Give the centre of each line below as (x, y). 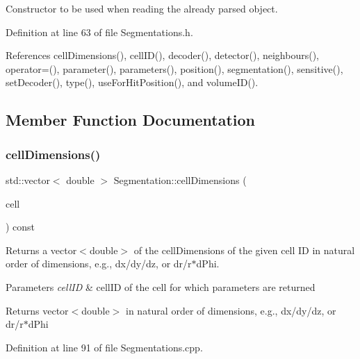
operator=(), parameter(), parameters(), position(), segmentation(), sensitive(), (174, 68)
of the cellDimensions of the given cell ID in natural (244, 250)
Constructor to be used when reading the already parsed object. (142, 8)
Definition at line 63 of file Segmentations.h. (99, 32)
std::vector (28, 179)
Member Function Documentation (131, 120)
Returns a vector (41, 250)
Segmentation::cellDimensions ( (180, 179)
